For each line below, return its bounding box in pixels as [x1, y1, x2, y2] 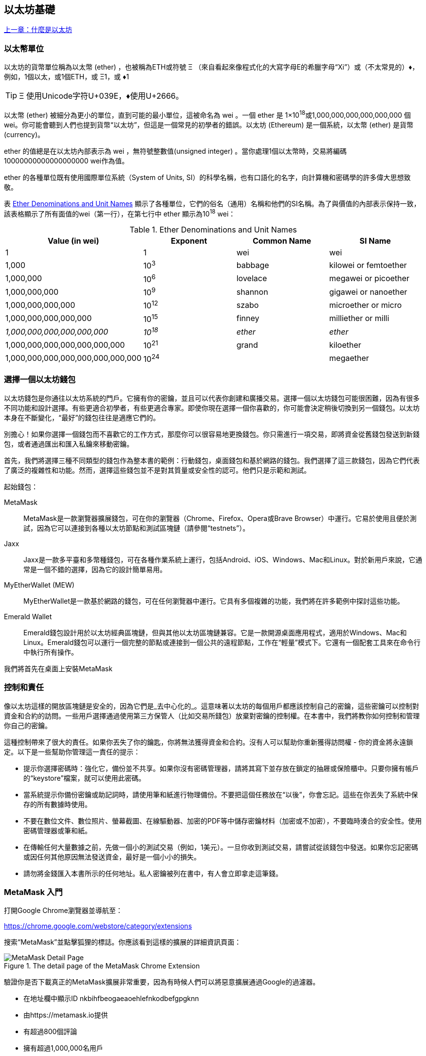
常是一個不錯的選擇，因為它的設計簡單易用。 [23, 565, 167, 573]
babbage [236, 260, 269, 270]
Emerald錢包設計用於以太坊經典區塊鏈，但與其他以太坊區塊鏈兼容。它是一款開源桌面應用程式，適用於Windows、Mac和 [23, 628, 407, 637]
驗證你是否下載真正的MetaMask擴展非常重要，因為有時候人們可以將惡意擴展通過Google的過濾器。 [4, 978, 320, 986]
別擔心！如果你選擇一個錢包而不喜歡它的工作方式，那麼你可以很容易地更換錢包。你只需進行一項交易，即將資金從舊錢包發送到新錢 [4, 430, 420, 438]
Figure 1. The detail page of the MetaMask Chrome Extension [4, 962, 200, 970]
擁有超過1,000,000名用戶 [23, 1044, 103, 1053]
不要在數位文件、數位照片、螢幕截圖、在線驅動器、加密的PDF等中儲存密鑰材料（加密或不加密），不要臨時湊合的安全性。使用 [23, 816, 422, 825]
